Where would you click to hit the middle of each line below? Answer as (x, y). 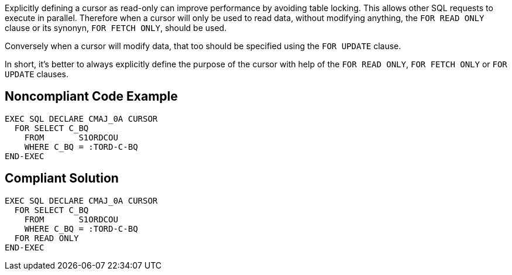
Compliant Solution (62, 178)
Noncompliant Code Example (91, 97)
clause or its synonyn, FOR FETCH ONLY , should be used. (116, 28)
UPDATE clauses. (37, 74)
